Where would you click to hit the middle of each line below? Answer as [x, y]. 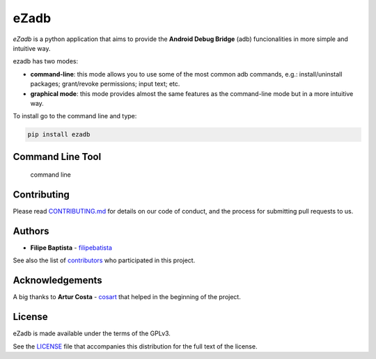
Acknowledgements [57, 281]
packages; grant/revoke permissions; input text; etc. [105, 84]
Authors [31, 231]
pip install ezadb [59, 135]
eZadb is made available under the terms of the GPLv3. [92, 333]
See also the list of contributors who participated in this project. [104, 260]
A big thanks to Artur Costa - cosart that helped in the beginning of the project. [127, 297]
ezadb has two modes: [46, 61]
